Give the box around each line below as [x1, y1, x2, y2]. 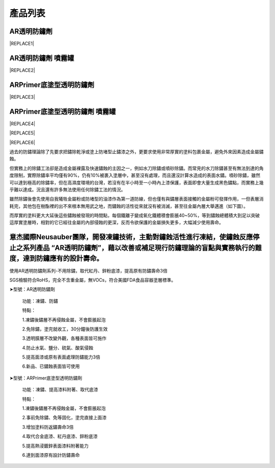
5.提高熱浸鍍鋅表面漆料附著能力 [22, 443, 89, 449]
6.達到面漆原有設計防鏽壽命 [22, 452, 80, 458]
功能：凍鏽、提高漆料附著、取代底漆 [22, 387, 98, 393]
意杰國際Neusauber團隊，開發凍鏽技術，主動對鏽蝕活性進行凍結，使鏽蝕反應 [9, 233, 253, 241]
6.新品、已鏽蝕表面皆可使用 [22, 363, 80, 369]
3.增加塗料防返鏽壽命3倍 [22, 424, 74, 430]
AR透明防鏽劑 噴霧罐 [9, 53, 74, 62]
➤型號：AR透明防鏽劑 [9, 286, 56, 292]
